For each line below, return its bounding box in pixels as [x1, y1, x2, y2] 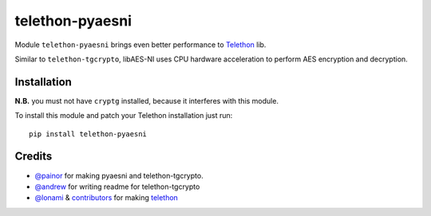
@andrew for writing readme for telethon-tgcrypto [34, 182, 200, 191]
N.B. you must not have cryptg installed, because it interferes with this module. [14, 96, 279, 105]
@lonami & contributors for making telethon [34, 193, 179, 202]
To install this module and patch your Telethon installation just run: [14, 111, 233, 120]
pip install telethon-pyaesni [29, 129, 148, 139]
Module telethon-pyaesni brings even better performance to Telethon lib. [14, 40, 267, 49]
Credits [14, 150, 53, 163]
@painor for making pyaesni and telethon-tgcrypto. [34, 171, 204, 180]
